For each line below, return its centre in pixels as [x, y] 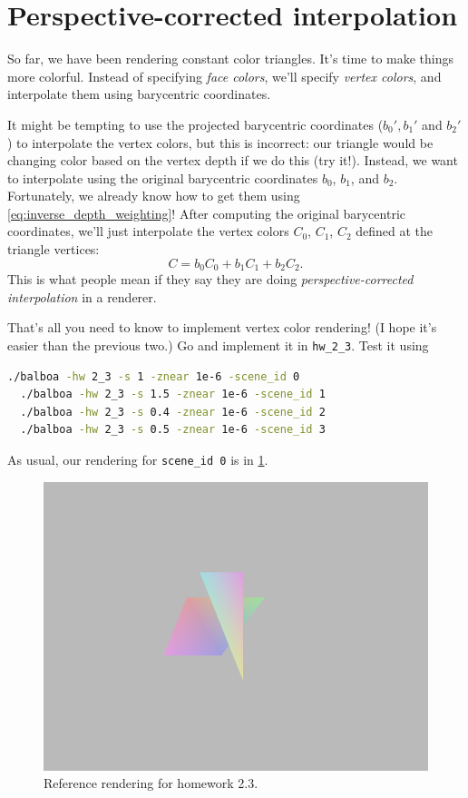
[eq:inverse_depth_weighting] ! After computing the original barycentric [206, 213]
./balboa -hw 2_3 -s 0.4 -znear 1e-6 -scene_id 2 [173, 412]
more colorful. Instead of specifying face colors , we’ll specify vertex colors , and [224, 76]
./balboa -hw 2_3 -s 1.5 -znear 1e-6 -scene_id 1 [173, 394]
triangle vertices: [54, 249]
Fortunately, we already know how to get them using [154, 196]
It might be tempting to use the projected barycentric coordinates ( [195, 124]
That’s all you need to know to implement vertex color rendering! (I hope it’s [222, 327]
